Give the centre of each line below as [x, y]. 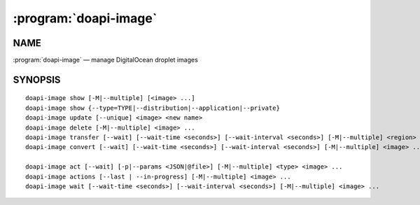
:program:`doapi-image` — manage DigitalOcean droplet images [106, 60]
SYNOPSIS [37, 79]
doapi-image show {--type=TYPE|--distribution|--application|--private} [153, 108]
